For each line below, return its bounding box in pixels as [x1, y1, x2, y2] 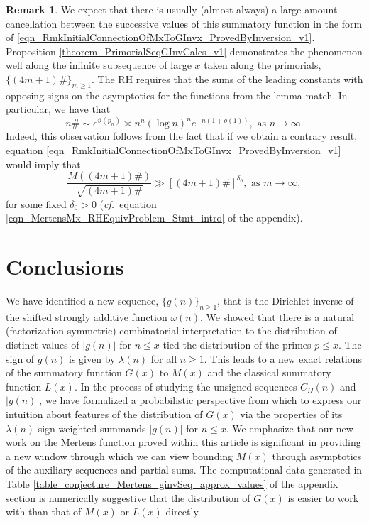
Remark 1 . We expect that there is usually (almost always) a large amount [6, 2, 338, 16]
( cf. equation [99, 196, 157, 211]
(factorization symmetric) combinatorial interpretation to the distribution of [6, 323, 337, 338]
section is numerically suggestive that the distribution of [6, 490, 250, 505]
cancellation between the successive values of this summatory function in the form [6, 16, 363, 31]
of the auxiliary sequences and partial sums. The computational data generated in [6, 462, 363, 477]
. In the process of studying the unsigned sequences [74, 378, 297, 393]
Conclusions [6, 252, 124, 281]
